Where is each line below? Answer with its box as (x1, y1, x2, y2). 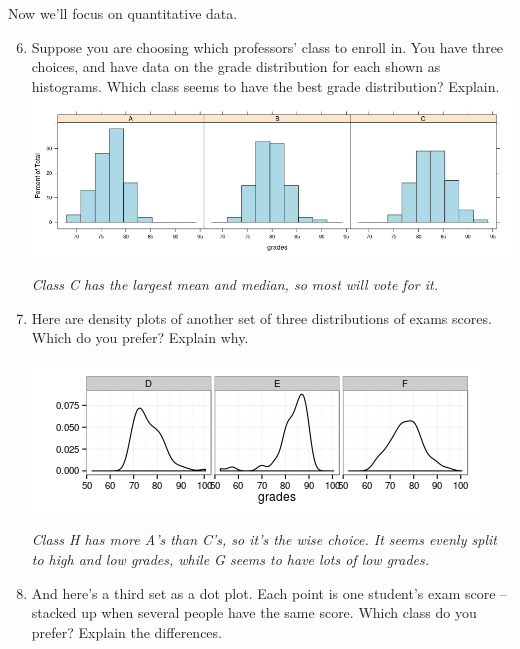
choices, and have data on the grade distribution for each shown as (31, 56, 441, 77)
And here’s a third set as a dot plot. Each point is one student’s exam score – (31, 582, 508, 603)
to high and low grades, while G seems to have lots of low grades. (31, 549, 430, 569)
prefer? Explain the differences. (31, 621, 222, 642)
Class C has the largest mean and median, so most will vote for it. (31, 274, 438, 295)
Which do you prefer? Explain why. (31, 327, 249, 348)
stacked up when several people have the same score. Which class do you (31, 602, 477, 623)
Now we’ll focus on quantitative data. (8, 3, 238, 23)
